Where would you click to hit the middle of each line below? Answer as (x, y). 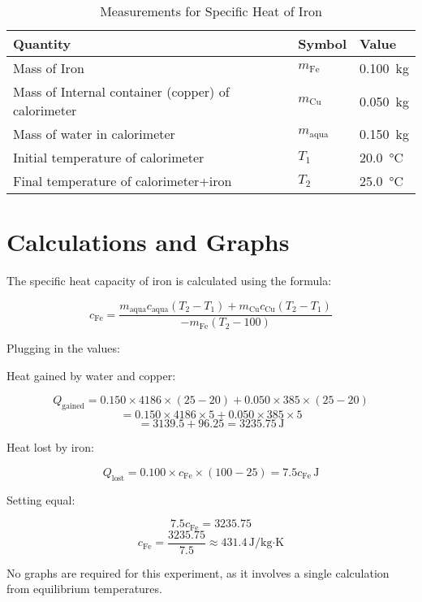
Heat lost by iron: (50, 447)
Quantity (42, 43)
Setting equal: (41, 499)
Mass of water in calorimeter (94, 134)
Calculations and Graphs (148, 242)
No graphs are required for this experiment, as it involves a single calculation (198, 572)
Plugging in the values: (63, 348)
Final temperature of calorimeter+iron (123, 181)
